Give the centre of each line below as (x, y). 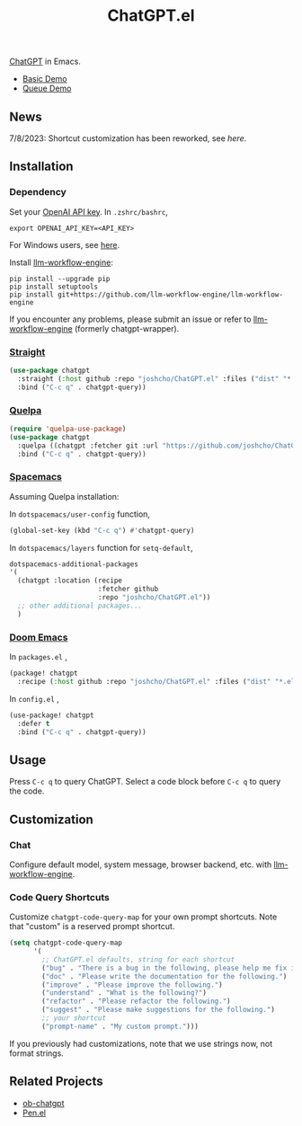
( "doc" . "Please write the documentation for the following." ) (164, 976)
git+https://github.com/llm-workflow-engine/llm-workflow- (170, 294)
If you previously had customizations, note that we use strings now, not (141, 1043)
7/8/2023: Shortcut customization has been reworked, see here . (128, 138)
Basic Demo (44, 79)
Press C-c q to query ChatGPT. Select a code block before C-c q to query (145, 782)
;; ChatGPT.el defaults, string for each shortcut (138, 959)
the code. (27, 791)
